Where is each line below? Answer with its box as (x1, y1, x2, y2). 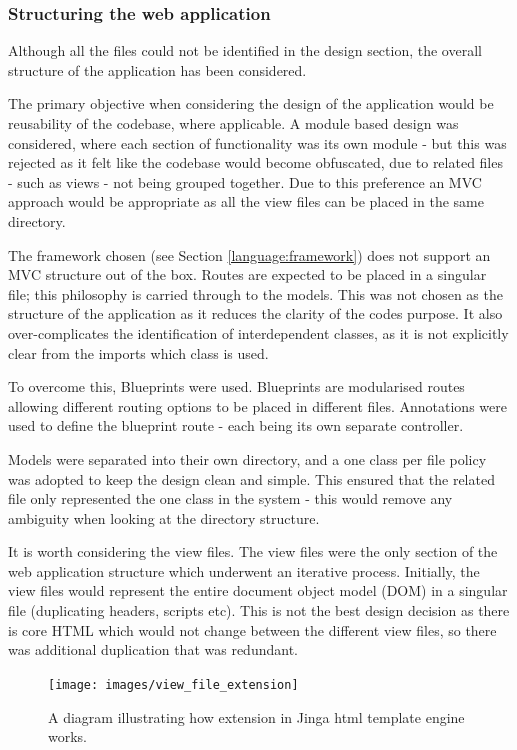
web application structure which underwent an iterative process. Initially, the (8, 560, 480, 581)
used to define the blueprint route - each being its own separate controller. (8, 415, 464, 436)
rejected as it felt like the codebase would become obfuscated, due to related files (8, 152, 503, 173)
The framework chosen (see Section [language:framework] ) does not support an (8, 244, 491, 265)
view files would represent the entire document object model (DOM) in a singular (8, 580, 508, 601)
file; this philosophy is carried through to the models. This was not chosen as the (8, 283, 503, 304)
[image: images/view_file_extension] (48, 677, 299, 692)
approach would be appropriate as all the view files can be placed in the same (8, 191, 484, 212)
